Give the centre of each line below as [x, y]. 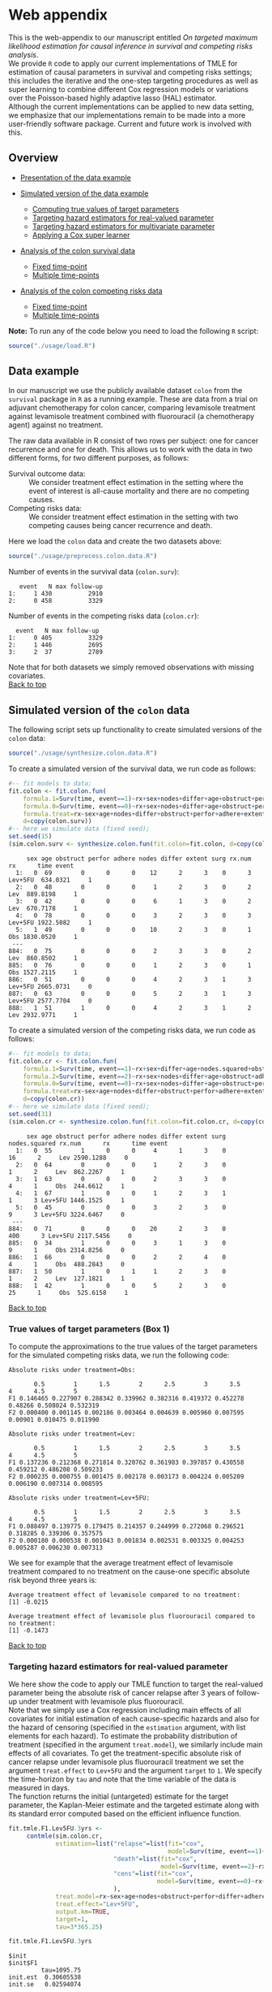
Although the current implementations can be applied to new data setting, [131, 106]
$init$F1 [23, 1964]
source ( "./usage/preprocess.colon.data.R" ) [83, 556]
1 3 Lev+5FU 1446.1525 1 [67, 1200]
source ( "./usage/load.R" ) [52, 346]
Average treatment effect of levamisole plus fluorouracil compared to [132, 1616]
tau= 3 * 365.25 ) [79, 1927]
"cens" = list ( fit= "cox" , [153, 1874]
